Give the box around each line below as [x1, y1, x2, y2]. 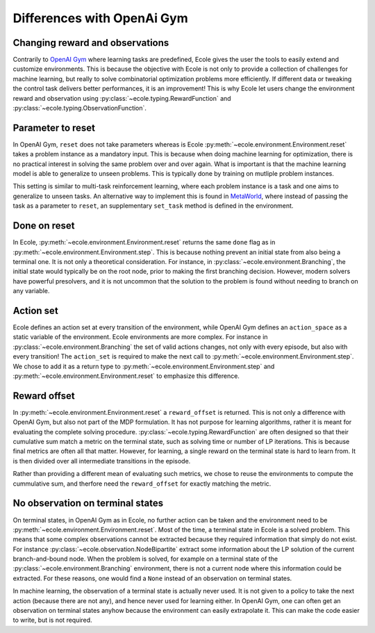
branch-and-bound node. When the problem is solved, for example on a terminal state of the [12, 554, 278, 563]
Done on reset [12, 220, 76, 232]
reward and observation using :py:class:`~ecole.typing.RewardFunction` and [12, 94, 232, 102]
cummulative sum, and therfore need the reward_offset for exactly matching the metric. [12, 479, 272, 488]
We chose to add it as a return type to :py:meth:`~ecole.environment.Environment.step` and [12, 362, 275, 370]
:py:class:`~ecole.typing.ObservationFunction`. [12, 104, 147, 113]
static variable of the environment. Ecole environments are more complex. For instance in [12, 333, 268, 341]
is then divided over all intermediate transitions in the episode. [12, 457, 191, 465]
